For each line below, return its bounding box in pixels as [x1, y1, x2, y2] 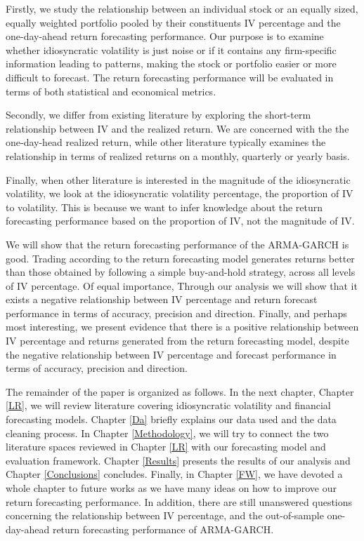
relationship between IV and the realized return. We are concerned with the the [6, 121, 349, 135]
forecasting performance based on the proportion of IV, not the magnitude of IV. [6, 213, 355, 228]
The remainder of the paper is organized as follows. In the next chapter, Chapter [6, 384, 354, 399]
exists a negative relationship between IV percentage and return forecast [6, 292, 318, 307]
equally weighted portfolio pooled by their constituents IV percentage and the [6, 15, 341, 29]
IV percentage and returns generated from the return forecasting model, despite [6, 333, 349, 348]
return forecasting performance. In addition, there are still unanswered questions [6, 494, 353, 509]
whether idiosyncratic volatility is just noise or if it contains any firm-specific [6, 42, 337, 57]
